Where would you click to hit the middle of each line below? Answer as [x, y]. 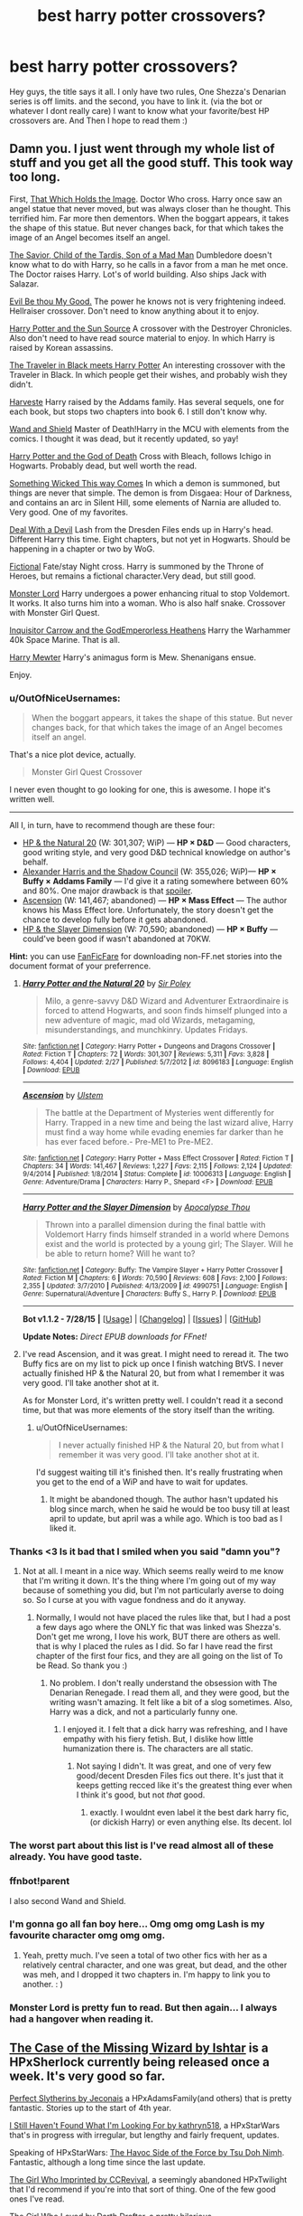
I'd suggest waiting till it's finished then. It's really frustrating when [159, 1472]
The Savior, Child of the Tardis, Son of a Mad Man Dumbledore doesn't [141, 255]
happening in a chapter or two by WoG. [82, 549]
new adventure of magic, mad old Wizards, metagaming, [150, 1020]
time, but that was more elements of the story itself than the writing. [148, 1410]
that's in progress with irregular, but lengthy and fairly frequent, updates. [144, 2135]
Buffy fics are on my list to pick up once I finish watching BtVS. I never [153, 1364]
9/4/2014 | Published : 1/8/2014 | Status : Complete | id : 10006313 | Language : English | [156, 1174]
